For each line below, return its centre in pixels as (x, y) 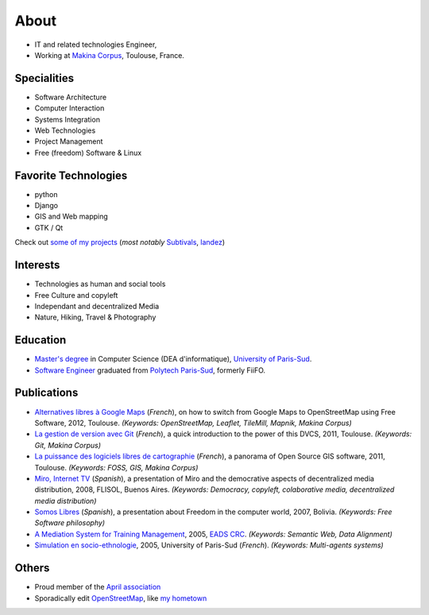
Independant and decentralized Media (97, 306)
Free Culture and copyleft (76, 295)
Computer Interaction (70, 108)
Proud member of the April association (98, 587)
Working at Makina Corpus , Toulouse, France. (109, 55)
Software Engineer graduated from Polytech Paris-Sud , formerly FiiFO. (150, 370)
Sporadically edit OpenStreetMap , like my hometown (121, 598)
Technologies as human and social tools (100, 284)
